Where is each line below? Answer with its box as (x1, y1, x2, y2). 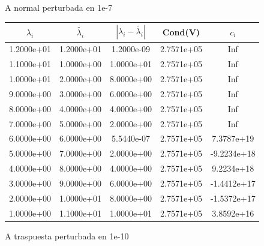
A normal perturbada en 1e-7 (5, 1, 113, 13)
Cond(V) (162, 25, 200, 38)
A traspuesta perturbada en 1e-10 (5, 229, 129, 242)
